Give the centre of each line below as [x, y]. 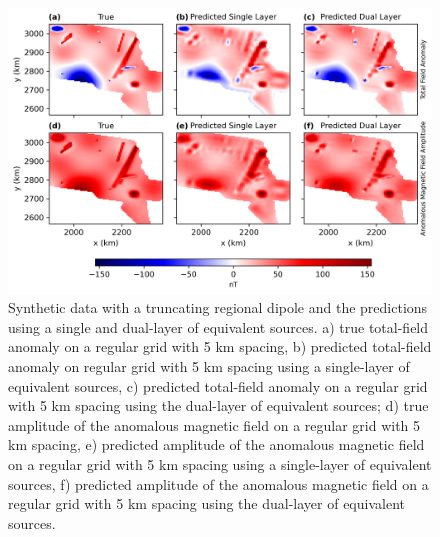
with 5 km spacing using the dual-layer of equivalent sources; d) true [218, 405]
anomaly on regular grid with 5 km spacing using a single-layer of [209, 366]
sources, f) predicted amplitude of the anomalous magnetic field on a [218, 483]
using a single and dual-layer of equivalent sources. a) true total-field [218, 326]
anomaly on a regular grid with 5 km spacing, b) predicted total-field [220, 346]
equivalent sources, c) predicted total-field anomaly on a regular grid [218, 385]
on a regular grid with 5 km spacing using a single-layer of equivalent [220, 464]
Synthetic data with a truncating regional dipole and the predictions [218, 307]
